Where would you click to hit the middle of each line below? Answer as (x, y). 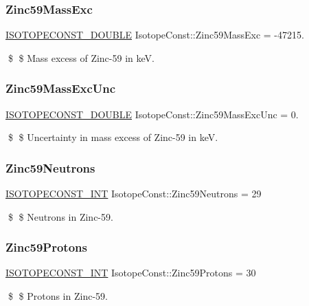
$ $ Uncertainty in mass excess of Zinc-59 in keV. (113, 137)
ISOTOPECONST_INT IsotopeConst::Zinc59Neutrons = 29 (134, 194)
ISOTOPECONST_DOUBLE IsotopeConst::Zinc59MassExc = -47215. (155, 35)
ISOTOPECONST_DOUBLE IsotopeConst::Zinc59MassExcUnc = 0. (152, 114)
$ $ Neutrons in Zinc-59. (60, 216)
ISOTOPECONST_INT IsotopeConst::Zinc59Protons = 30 (131, 273)
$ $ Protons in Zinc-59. (58, 296)
